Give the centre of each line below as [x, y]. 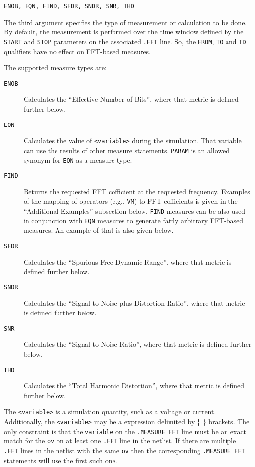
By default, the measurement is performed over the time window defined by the [124, 32]
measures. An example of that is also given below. [99, 230]
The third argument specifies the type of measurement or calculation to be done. [126, 22]
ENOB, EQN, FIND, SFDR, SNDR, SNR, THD [69, 6]
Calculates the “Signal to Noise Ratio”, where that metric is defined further [138, 344]
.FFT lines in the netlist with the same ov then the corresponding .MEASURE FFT [125, 450]
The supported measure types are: [55, 68]
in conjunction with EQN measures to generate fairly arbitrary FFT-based [134, 220]
